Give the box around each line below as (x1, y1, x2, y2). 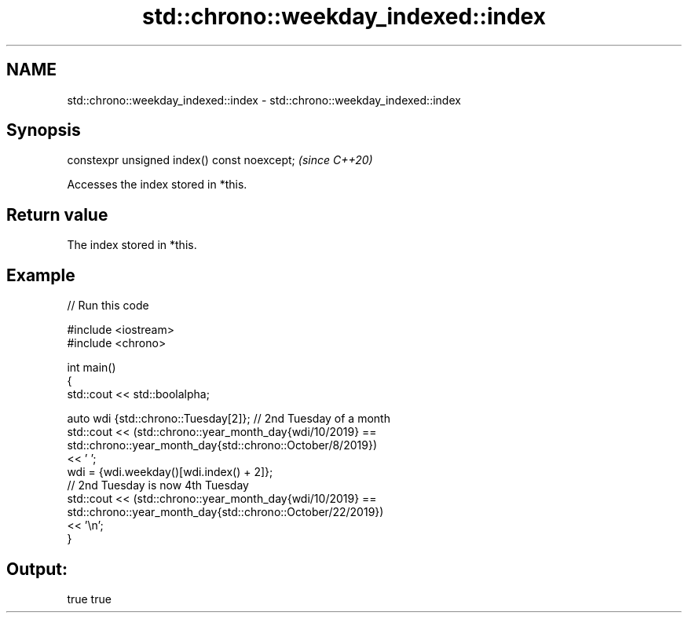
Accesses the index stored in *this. (67, 178, 247, 192)
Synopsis (6, 120, 81, 141)
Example (6, 265, 75, 285)
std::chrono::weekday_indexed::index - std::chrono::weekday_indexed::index (67, 93, 461, 107)
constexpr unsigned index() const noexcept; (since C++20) (67, 153, 373, 167)
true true (67, 592, 112, 606)
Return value (6, 204, 108, 225)
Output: (6, 559, 68, 579)
